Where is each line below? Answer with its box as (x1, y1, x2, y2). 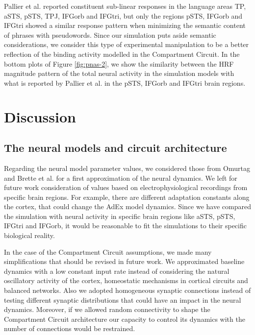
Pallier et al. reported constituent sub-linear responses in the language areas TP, (4, 1, 246, 11)
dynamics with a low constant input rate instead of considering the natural (4, 265, 229, 276)
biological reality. (4, 230, 55, 240)
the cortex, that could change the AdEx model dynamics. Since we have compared (4, 201, 251, 212)
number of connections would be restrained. (4, 323, 135, 334)
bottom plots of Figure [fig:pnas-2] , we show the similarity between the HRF (4, 58, 234, 69)
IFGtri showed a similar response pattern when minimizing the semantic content (4, 20, 246, 30)
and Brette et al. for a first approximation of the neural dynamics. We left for (4, 172, 237, 183)
